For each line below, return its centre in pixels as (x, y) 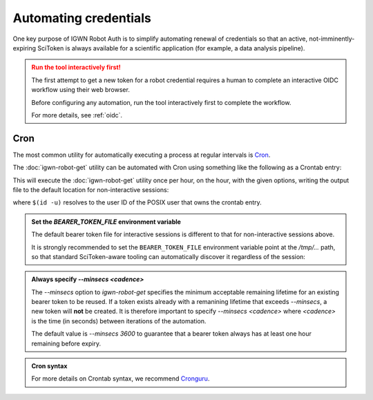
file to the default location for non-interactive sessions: (91, 189)
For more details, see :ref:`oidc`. (77, 115)
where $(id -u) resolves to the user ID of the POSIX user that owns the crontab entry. (137, 202)
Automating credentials (82, 18)
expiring (25, 48)
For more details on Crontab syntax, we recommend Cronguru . (121, 379)
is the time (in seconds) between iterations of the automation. (119, 321)
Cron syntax (49, 366)
